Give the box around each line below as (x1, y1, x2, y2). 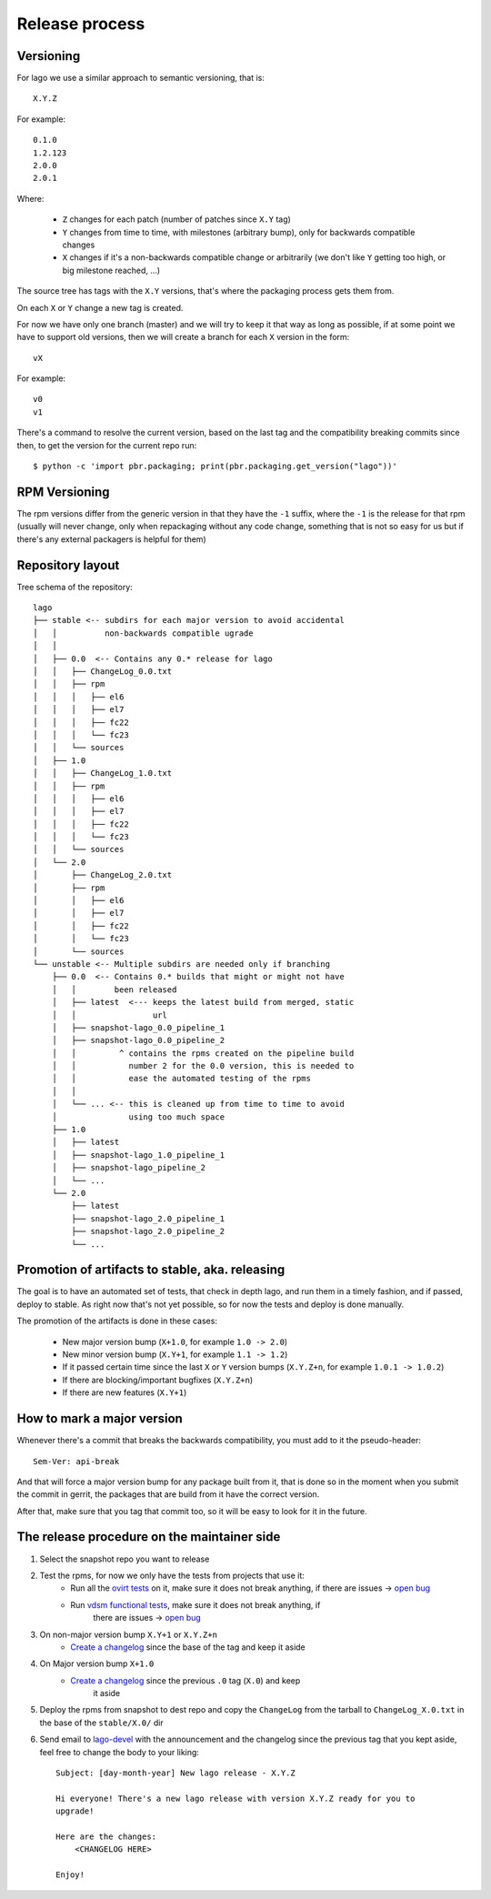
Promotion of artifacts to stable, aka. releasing (16, 1262, 286, 1278)
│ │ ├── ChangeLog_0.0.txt (33, 666, 173, 677)
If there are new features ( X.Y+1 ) (62, 1387, 187, 1398)
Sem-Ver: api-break (33, 1456, 120, 1466)
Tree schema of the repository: (16, 581, 134, 592)
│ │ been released (51, 984, 177, 995)
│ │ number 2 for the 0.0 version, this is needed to (51, 1060, 355, 1071)
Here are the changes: (55, 1832, 157, 1842)
